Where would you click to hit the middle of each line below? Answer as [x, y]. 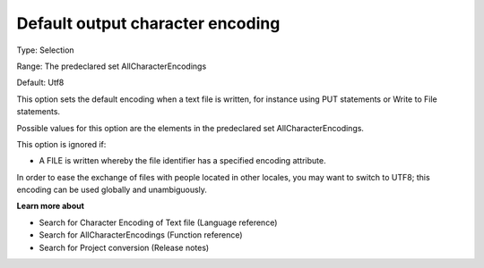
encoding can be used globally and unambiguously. [112, 190]
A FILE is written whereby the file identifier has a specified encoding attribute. [182, 161]
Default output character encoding [148, 23]
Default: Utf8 [40, 83]
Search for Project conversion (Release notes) [124, 247]
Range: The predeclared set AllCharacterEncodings [112, 66]
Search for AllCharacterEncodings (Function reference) [141, 235]
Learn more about [51, 206]
